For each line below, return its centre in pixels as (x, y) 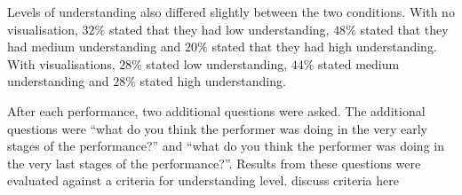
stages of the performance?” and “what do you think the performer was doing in (226, 146)
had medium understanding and (94, 47)
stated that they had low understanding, (219, 29)
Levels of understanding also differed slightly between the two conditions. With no (231, 12)
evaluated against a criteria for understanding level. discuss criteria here (203, 180)
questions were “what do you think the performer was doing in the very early (217, 128)
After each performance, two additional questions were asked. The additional (216, 110)
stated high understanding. (213, 81)
